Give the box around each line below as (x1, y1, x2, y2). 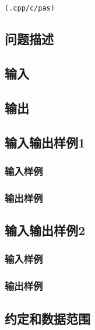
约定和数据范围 (5, 309, 90, 327)
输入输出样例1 (5, 133, 86, 151)
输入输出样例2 (5, 221, 86, 239)
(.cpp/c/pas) (5, 4, 55, 13)
